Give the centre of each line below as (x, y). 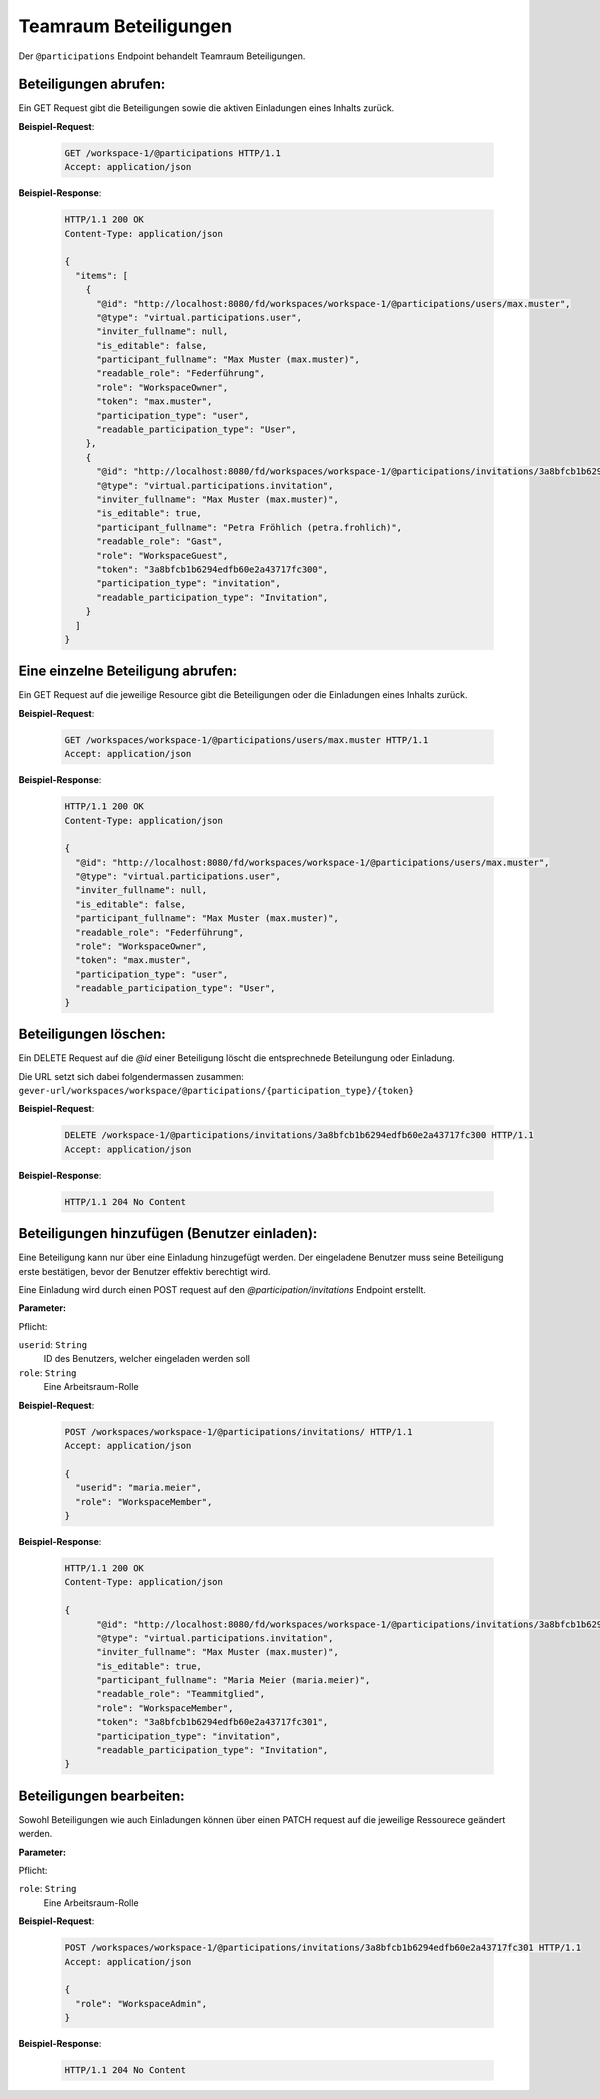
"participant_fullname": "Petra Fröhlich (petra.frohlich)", (249, 527)
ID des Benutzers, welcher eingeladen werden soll (146, 1359)
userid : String (53, 1345)
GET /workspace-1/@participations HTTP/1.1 (173, 153)
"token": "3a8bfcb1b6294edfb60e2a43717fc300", (212, 569)
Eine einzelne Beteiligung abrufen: (128, 671)
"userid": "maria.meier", (138, 1488)
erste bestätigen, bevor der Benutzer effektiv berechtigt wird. (144, 1271)
